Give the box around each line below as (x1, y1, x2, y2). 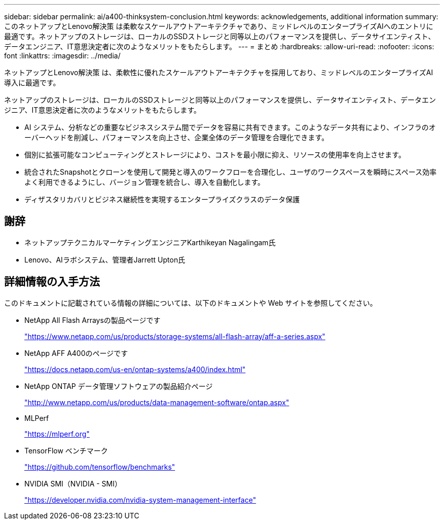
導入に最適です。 (4, 78, 60, 87)
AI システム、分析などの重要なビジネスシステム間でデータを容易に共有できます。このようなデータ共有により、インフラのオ (24, 123, 436, 132)
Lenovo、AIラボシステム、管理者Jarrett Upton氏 (24, 255, 186, 264)
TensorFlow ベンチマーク (24, 446, 108, 455)
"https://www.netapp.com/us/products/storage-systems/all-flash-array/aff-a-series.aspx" (24, 332, 325, 341)
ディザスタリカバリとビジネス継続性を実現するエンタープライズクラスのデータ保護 (24, 195, 300, 204)
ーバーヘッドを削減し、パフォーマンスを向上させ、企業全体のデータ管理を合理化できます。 (24, 133, 329, 142)
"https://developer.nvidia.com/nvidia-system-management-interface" (24, 495, 256, 504)
